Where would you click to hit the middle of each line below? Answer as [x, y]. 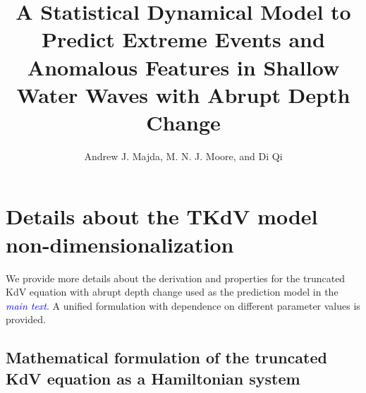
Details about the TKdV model [162, 216]
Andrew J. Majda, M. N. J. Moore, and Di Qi [183, 156]
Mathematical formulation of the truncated [166, 357]
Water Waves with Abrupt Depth [183, 94]
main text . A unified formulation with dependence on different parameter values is [183, 305]
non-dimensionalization [120, 244]
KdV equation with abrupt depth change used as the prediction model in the [172, 292]
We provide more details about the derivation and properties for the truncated [176, 278]
